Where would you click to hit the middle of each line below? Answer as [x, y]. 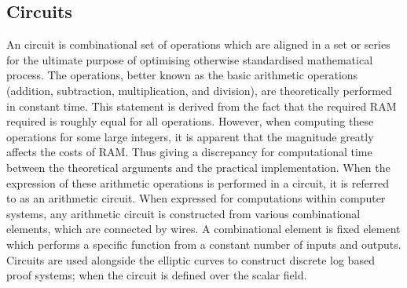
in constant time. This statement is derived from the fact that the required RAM [202, 106]
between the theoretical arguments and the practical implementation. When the [198, 167]
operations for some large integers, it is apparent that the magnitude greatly [190, 136]
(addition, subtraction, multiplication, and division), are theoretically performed [199, 90]
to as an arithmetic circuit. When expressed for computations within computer [196, 198]
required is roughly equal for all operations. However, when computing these [190, 121]
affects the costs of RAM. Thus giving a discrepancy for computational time [189, 152]
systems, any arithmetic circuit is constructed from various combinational [183, 213]
